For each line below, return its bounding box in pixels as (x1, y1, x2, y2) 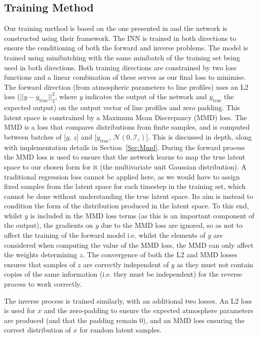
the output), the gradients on (4, 220, 93, 230)
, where (55, 91, 77, 102)
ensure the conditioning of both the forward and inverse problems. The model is (4, 42, 248, 53)
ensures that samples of (4, 259, 76, 269)
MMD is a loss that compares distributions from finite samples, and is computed (4, 122, 250, 132)
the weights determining (4, 249, 78, 260)
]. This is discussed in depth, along (146, 131, 252, 142)
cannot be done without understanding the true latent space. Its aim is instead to (4, 190, 254, 201)
